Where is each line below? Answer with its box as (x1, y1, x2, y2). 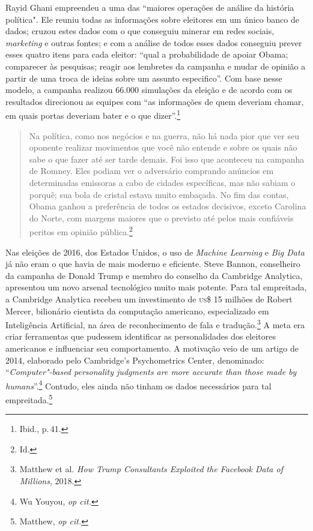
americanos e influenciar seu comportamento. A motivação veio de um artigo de (5, 342, 299, 354)
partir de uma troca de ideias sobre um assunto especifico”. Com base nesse (5, 71, 282, 84)
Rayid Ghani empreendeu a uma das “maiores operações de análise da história (5, 1, 294, 13)
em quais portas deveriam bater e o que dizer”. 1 (5, 107, 181, 121)
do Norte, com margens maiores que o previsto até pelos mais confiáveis (29, 211, 294, 224)
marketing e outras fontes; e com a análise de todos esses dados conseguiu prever (5, 36, 302, 49)
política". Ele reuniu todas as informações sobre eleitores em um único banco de (5, 13, 299, 25)
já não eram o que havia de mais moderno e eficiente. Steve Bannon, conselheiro (5, 257, 300, 270)
